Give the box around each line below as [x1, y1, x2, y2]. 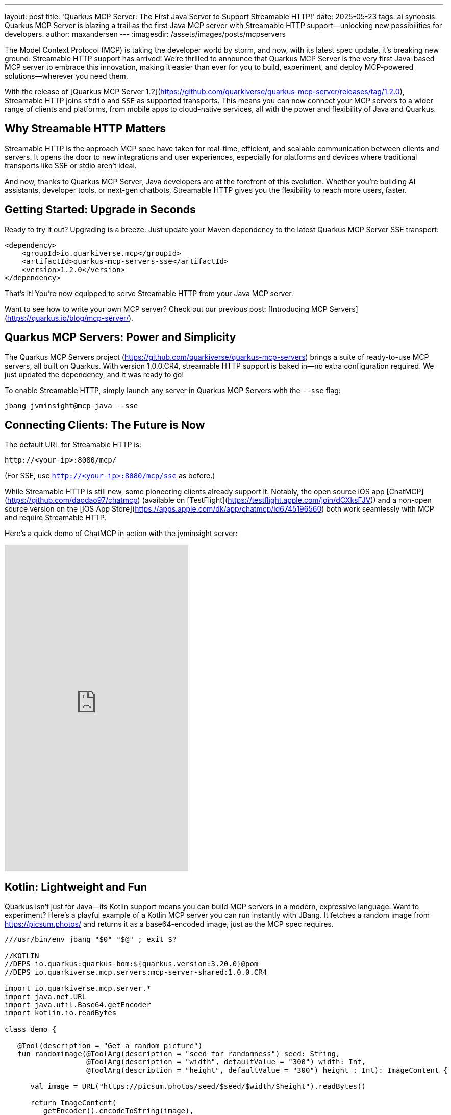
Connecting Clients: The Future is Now [5, 418, 205, 431]
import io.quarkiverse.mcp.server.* [5, 984, 151, 993]
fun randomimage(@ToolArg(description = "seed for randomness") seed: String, [17, 1050, 340, 1058]
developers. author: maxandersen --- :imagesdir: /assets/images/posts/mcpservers [5, 30, 286, 38]
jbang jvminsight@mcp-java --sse [5, 401, 138, 410]
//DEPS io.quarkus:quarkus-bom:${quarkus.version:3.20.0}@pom [5, 960, 259, 968]
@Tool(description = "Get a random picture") [17, 1041, 203, 1050]
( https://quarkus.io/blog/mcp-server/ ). [5, 313, 134, 322]
